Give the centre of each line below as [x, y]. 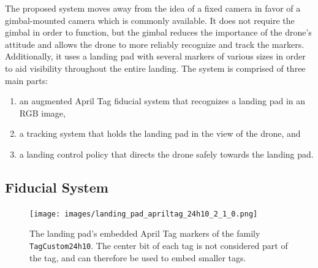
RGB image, [42, 113]
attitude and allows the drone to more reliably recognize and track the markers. [155, 44]
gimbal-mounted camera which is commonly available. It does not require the [150, 20]
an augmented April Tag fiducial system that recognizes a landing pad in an [162, 101]
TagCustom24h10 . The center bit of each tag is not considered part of [159, 245]
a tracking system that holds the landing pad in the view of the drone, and [160, 133]
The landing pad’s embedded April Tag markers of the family [145, 233]
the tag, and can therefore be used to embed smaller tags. [138, 257]
